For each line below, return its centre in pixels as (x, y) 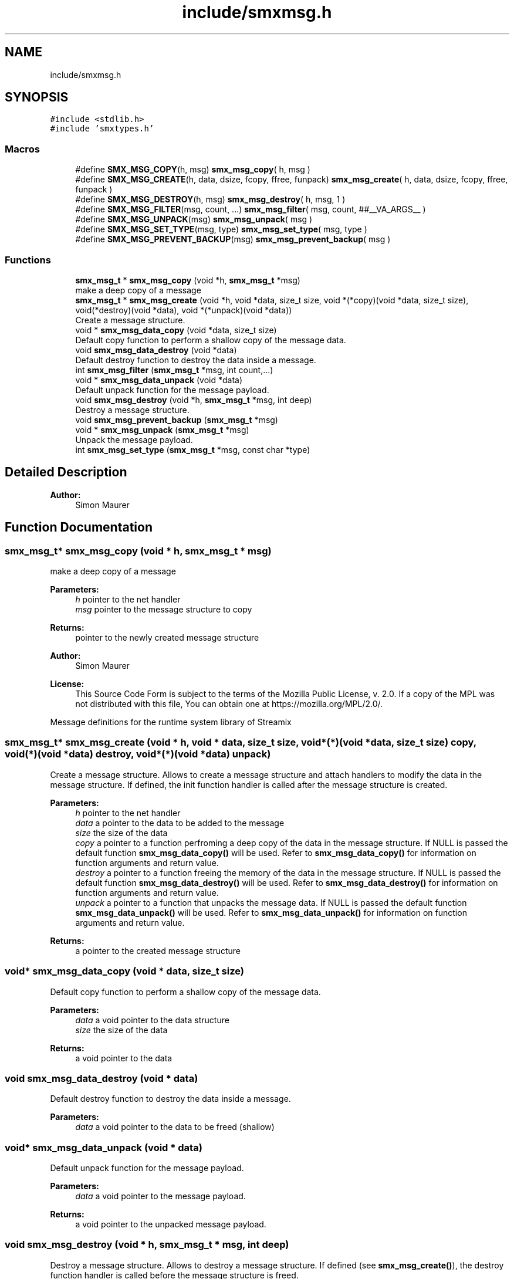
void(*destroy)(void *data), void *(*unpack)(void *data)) (184, 310)
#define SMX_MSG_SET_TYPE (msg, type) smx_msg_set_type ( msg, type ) (221, 229)
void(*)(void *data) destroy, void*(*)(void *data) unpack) (138, 754)
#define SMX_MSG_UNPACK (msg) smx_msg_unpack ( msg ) (194, 219)
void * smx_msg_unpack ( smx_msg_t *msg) (162, 429)
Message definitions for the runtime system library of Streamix (171, 722)
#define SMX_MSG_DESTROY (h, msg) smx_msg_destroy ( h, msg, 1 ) (210, 199)
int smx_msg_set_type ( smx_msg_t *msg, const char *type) (193, 449)
